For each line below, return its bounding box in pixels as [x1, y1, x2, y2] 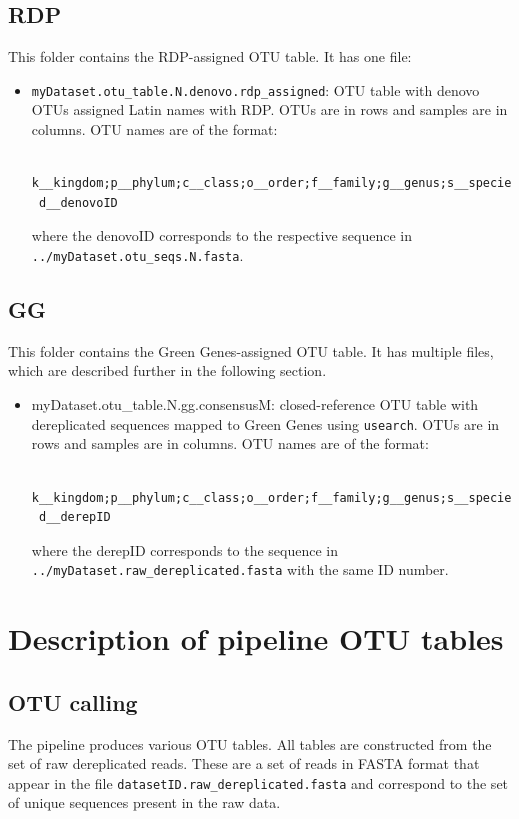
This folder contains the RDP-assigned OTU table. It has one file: [8, 46, 412, 67]
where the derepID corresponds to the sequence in [31, 539, 339, 560]
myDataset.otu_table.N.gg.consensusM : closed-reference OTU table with [31, 394, 479, 415]
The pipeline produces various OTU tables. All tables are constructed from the [8, 733, 492, 754]
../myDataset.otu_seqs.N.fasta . [31, 245, 244, 266]
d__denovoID [38, 195, 118, 210]
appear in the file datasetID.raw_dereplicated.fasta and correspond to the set [8, 772, 509, 793]
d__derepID [38, 510, 111, 525]
